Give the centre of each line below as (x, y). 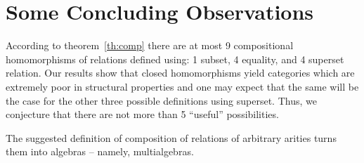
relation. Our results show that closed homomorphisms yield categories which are (180, 73)
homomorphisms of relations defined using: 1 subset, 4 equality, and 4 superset (175, 59)
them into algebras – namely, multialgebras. (100, 151)
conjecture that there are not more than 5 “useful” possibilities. (142, 114)
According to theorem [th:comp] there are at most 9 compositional (150, 45)
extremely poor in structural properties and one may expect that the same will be (182, 86)
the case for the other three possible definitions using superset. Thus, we (161, 100)
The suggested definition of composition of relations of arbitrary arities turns (171, 137)
